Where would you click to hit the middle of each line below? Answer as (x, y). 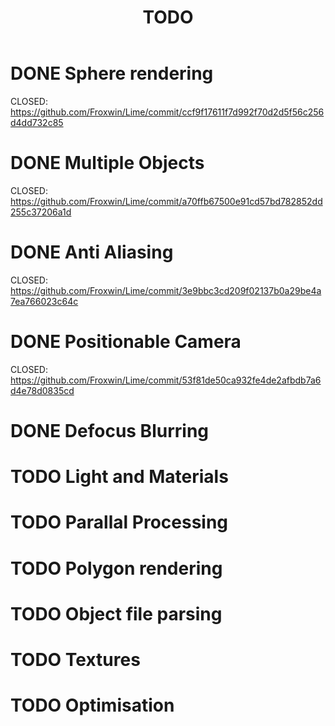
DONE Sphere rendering (112, 73)
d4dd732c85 (37, 122)
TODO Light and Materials (119, 477)
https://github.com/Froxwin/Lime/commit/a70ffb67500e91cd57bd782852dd (166, 201)
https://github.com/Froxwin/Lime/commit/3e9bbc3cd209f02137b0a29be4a (166, 290)
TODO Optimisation (92, 705)
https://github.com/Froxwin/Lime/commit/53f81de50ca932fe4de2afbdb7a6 (166, 380)
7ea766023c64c (44, 301)
